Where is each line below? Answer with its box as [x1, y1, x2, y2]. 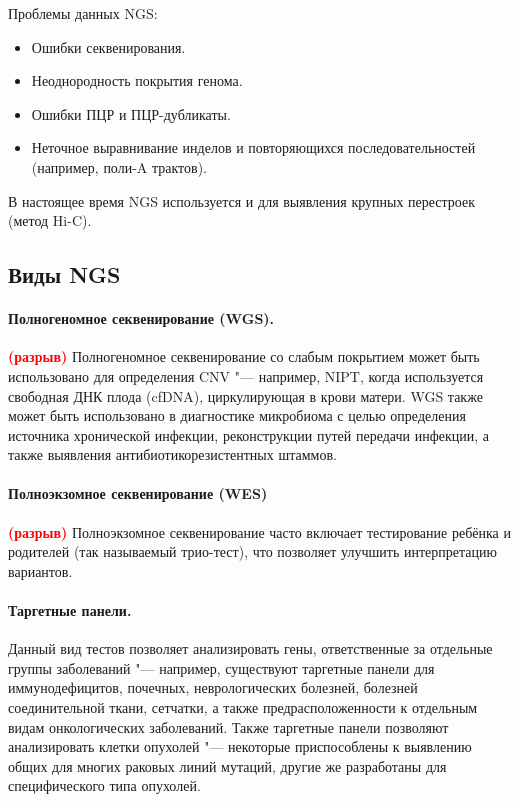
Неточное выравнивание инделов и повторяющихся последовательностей [31, 137, 476, 158]
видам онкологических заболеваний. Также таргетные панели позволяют [8, 716, 449, 737]
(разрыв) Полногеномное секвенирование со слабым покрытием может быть [8, 346, 480, 367]
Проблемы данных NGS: [8, 3, 158, 23]
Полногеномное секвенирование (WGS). [8, 308, 275, 329]
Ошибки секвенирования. [31, 36, 186, 57]
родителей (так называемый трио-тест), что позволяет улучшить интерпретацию [8, 541, 497, 562]
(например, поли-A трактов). [31, 156, 207, 177]
